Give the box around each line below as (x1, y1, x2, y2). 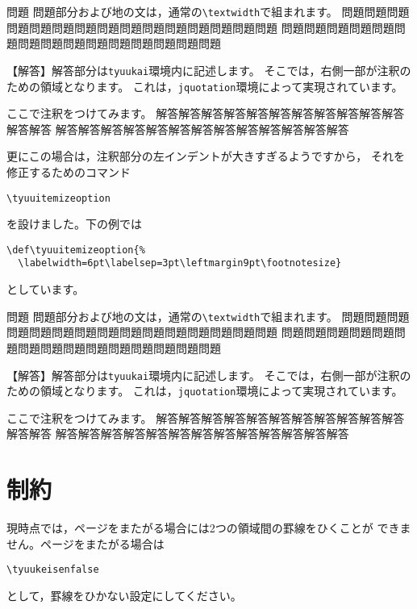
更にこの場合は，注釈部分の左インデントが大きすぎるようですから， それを (6, 148, 405, 165)
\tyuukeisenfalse (6, 564, 99, 576)
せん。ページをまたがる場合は (6, 535, 165, 552)
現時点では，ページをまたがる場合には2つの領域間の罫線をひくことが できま (6, 519, 411, 536)
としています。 (6, 281, 85, 298)
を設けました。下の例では (6, 215, 142, 232)
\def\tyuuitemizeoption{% (6, 244, 145, 256)
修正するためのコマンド (6, 163, 131, 180)
